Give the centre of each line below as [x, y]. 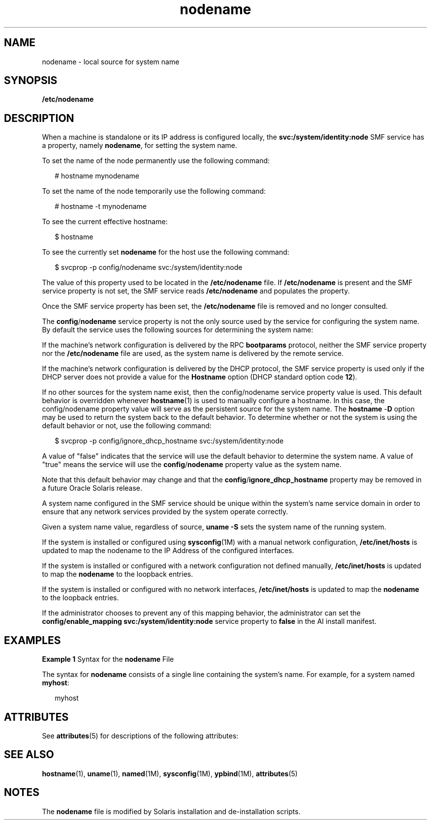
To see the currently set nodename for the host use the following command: [166, 252]
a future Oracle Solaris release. [92, 488]
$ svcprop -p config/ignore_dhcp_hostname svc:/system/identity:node [169, 441]
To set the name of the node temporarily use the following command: [154, 191]
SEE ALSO [29, 755]
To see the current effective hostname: [105, 222]
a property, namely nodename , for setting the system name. [140, 146]
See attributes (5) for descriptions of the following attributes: [140, 736]
